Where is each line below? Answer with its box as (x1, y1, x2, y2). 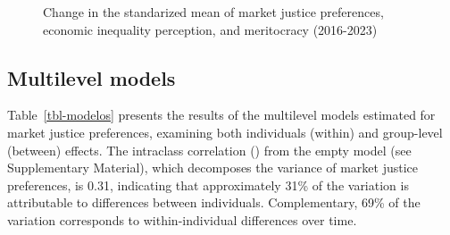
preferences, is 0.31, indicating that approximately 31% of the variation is (7, 175, 409, 194)
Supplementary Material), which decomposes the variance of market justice (7, 158, 419, 177)
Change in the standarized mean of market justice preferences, (43, 3, 384, 21)
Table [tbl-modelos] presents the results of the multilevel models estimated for (7, 105, 436, 124)
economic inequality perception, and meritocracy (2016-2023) (43, 20, 378, 38)
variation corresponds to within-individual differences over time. (7, 210, 357, 229)
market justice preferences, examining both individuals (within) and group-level (7, 122, 443, 141)
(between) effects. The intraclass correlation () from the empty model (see (7, 140, 412, 159)
